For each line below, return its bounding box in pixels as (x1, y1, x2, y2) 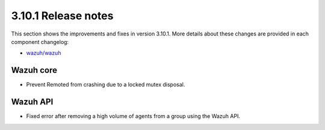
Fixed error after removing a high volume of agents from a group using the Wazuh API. (26, 113, 241, 120)
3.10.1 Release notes (11, 9, 114, 22)
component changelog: (11, 38, 69, 45)
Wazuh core (11, 65, 57, 75)
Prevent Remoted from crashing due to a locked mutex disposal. (26, 81, 185, 88)
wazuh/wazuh (26, 49, 61, 57)
